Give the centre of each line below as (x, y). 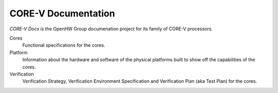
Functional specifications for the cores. (64, 45)
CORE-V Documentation (62, 13)
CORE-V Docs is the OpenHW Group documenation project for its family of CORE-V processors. (111, 29)
